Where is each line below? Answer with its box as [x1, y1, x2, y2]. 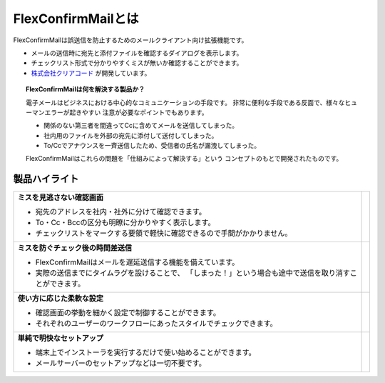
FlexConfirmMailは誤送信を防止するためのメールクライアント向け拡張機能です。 [13, 36, 248, 44]
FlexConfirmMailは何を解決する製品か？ [26, 85, 145, 94]
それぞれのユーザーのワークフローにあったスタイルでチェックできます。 [35, 319, 277, 329]
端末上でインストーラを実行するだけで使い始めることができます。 [35, 347, 256, 357]
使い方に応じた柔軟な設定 [17, 294, 103, 304]
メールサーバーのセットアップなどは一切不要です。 [35, 358, 206, 368]
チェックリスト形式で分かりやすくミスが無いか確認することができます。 [31, 59, 243, 67]
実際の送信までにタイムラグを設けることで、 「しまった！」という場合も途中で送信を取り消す [35, 268, 351, 278]
